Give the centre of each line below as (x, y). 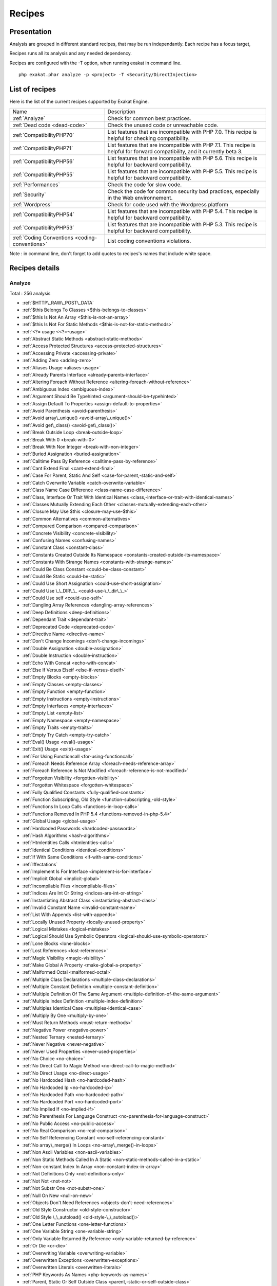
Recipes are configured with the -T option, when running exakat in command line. (95, 63)
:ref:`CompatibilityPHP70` (43, 135)
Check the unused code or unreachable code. (163, 125)
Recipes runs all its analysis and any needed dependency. (71, 53)
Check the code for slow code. (145, 184)
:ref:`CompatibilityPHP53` (43, 227)
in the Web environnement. (140, 198)
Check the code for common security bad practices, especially (183, 191)
